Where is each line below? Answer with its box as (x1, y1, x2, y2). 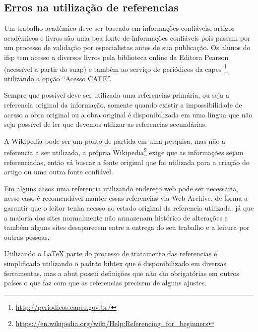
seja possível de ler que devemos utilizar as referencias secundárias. (4, 119, 207, 129)
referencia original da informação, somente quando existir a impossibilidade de (4, 100, 242, 110)
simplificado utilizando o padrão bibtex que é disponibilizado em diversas (4, 258, 227, 268)
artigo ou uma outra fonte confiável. (4, 166, 113, 177)
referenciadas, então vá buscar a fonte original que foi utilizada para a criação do (4, 157, 250, 167)
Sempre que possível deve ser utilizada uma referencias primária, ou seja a (4, 90, 230, 100)
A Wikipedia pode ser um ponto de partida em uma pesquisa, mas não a (4, 135, 226, 146)
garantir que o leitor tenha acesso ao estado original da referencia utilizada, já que (4, 203, 254, 213)
